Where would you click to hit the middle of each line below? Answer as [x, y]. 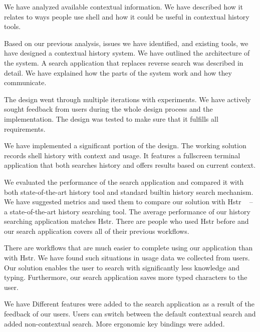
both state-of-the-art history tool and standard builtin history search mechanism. [129, 192]
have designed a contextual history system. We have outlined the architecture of [127, 53]
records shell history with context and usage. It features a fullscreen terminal [122, 155]
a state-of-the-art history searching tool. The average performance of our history [127, 211]
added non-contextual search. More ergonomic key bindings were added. [114, 323]
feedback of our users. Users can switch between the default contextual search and [130, 314]
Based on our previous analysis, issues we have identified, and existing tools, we [126, 43]
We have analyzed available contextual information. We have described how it [123, 7]
